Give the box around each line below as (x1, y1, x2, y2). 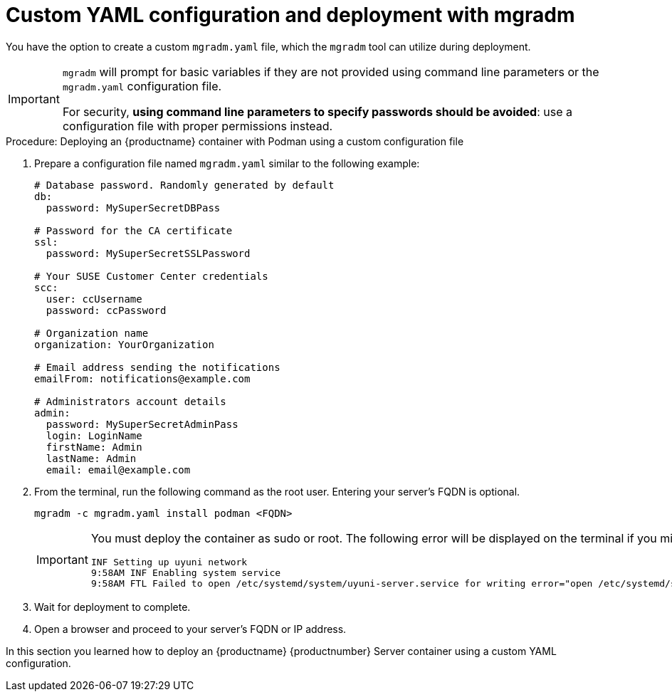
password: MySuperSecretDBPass (46, 201, 221, 214)
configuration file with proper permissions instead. (62, 118, 333, 133)
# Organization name (34, 327, 149, 339)
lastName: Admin (46, 452, 137, 464)
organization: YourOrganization (34, 338, 214, 350)
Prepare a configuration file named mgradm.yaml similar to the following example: (34, 157, 420, 169)
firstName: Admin (46, 441, 142, 453)
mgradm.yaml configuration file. (62, 78, 222, 93)
